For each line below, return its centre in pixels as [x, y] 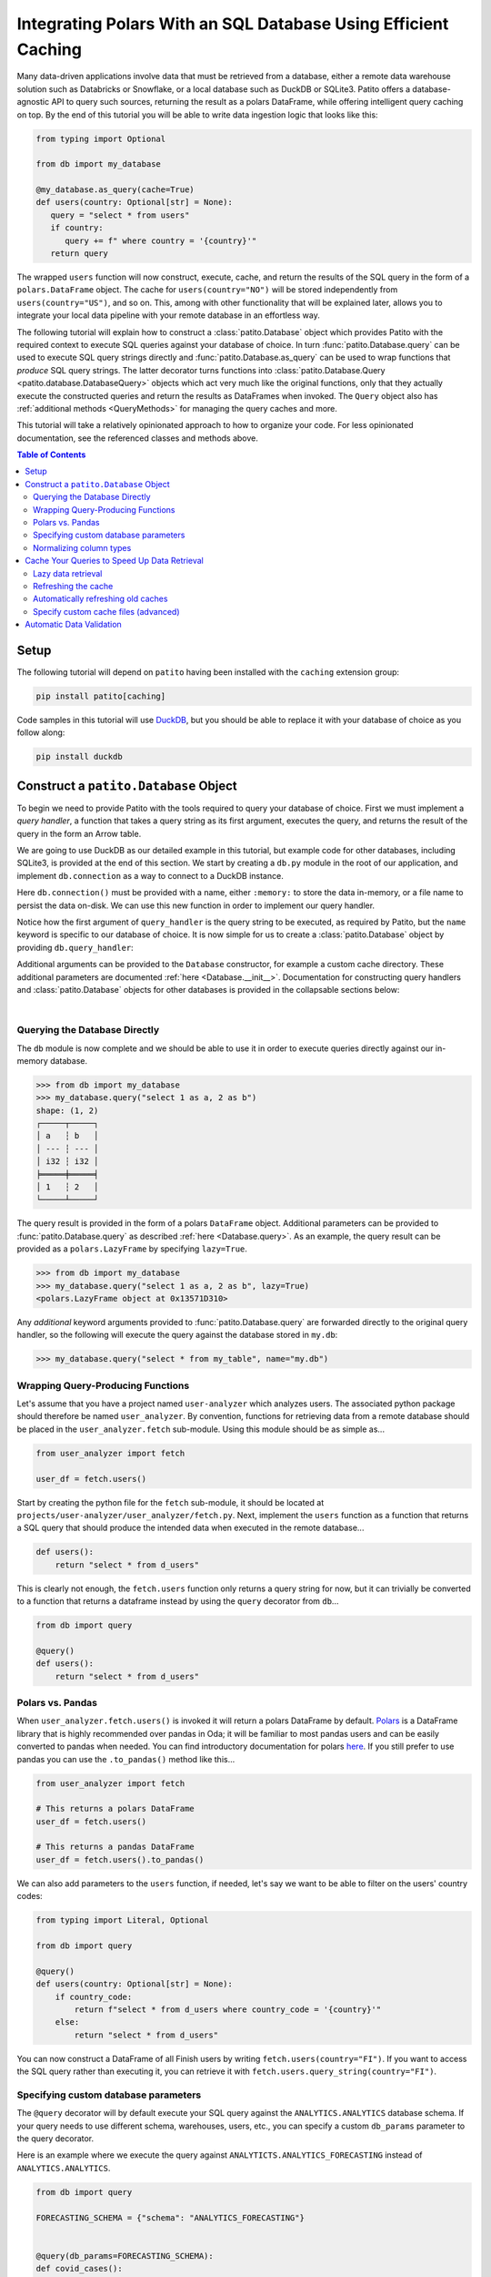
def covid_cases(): [79, 2269]
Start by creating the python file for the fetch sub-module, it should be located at [170, 1502]
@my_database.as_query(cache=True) [115, 190]
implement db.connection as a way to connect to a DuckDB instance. [150, 875]
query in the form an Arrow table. [79, 833]
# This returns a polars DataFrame [115, 1809]
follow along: [41, 732]
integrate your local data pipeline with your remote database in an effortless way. [168, 315]
